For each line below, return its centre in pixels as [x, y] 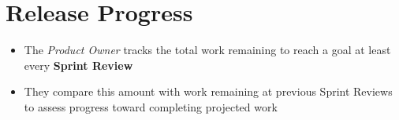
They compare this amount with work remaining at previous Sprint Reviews [208, 91]
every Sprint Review [78, 65]
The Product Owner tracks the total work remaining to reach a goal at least [207, 50]
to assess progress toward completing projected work [151, 106]
